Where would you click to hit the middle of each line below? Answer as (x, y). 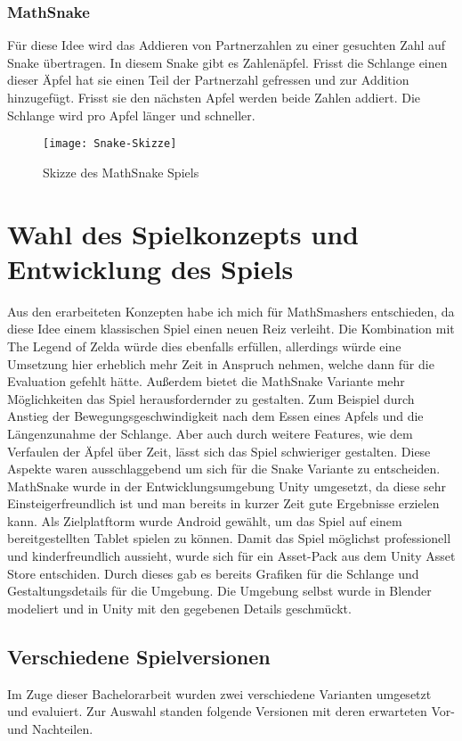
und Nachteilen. (50, 728)
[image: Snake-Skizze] (110, 144)
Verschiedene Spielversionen (139, 656)
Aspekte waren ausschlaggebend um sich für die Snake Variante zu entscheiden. (224, 469)
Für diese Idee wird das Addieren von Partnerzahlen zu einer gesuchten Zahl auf (227, 45)
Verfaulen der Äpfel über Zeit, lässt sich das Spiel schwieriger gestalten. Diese (219, 451)
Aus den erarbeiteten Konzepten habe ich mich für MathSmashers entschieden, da (231, 311)
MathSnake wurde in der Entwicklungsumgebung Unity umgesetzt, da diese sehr (227, 486)
